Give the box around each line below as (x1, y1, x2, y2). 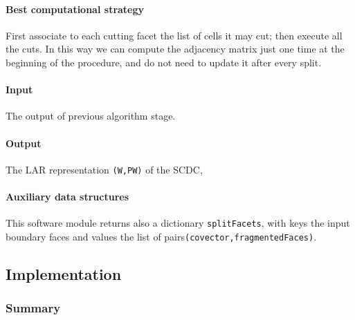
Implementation (6, 263, 122, 284)
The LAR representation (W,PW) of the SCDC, (6, 162, 203, 176)
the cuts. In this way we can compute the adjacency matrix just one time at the (6, 41, 345, 56)
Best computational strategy (6, 1, 145, 16)
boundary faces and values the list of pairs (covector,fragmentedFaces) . (6, 229, 317, 243)
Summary (6, 299, 61, 317)
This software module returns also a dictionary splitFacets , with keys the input (6, 216, 350, 230)
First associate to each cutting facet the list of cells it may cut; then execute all (6, 28, 343, 42)
